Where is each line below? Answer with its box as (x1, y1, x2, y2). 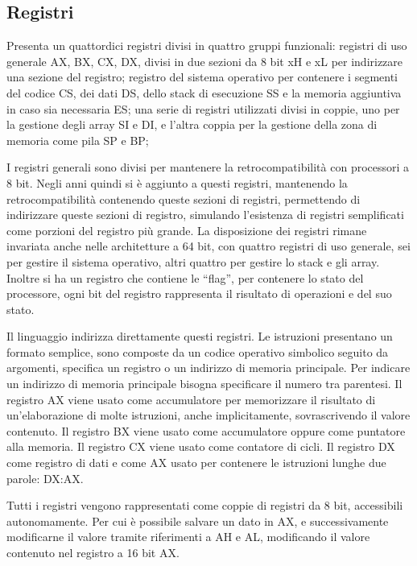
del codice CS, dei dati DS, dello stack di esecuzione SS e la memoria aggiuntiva (6, 84, 402, 101)
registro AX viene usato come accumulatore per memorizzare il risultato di (6, 390, 376, 407)
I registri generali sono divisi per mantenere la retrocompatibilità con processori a (6, 159, 410, 176)
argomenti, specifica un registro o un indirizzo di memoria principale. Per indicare (6, 359, 411, 376)
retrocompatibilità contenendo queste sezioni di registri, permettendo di (6, 190, 361, 207)
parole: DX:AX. (6, 469, 84, 486)
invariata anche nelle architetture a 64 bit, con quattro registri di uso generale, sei (6, 238, 411, 254)
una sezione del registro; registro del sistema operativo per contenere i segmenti (6, 68, 398, 85)
